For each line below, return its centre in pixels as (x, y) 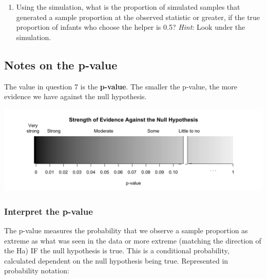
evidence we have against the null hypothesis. (75, 96)
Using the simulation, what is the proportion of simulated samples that (128, 7)
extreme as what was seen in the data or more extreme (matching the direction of (133, 240)
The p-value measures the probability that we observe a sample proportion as (126, 230)
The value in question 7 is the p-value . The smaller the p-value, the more (121, 86)
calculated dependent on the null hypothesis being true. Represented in (116, 260)
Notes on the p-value (61, 64)
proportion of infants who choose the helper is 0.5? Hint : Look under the (131, 27)
